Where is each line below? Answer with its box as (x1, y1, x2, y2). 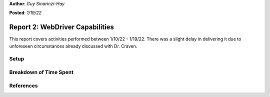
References (9, 82, 38, 89)
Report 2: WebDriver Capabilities (9, 23, 114, 31)
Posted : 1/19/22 (9, 10, 42, 16)
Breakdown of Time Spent (9, 69, 73, 76)
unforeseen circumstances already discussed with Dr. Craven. (9, 43, 137, 49)
